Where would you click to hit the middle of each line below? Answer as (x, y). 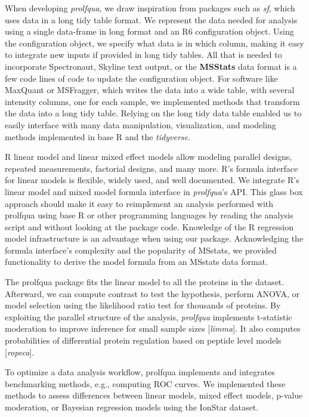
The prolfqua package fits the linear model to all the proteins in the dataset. (145, 282)
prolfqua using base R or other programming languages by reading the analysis (149, 215)
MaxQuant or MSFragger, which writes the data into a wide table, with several (150, 90)
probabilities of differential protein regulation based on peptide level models (143, 340)
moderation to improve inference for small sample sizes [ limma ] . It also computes (153, 328)
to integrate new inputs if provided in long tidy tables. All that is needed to (143, 55)
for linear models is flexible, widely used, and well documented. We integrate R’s (152, 180)
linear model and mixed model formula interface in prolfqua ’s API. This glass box (154, 191)
